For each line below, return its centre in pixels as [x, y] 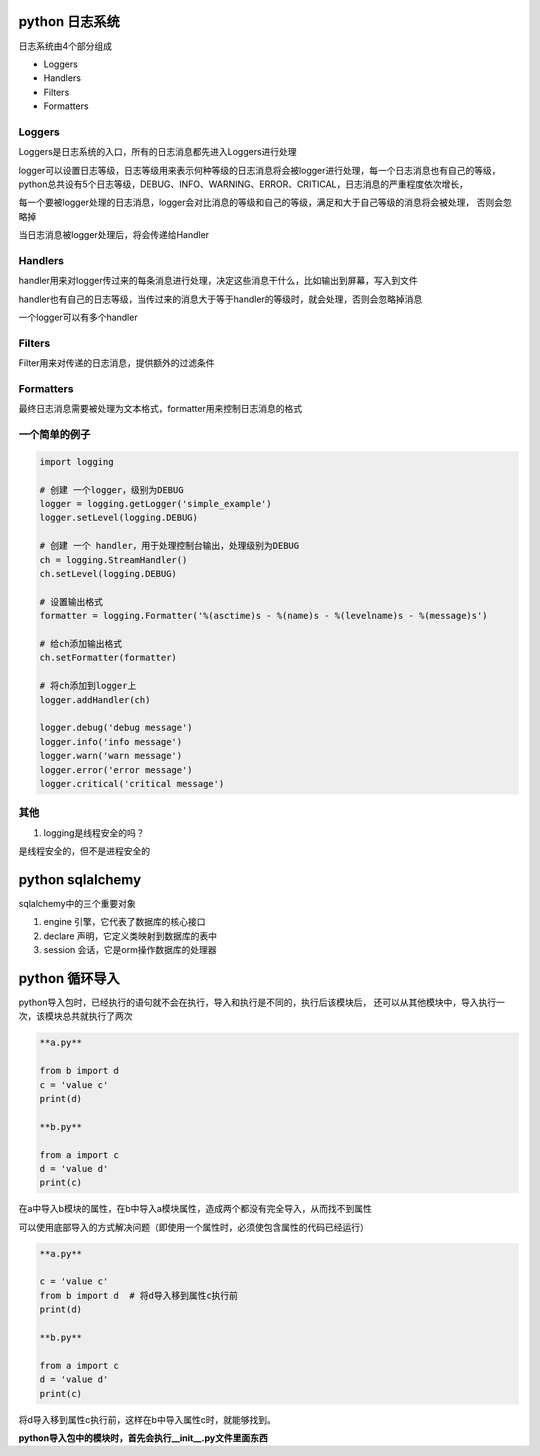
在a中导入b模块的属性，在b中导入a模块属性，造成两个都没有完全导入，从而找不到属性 [195, 1209]
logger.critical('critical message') [132, 783]
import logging [76, 461]
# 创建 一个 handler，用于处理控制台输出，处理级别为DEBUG [169, 546]
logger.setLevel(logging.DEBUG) [119, 518]
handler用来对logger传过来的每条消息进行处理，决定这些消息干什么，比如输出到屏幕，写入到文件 [218, 281]
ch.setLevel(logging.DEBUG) [108, 574]
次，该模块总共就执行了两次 [75, 1016]
